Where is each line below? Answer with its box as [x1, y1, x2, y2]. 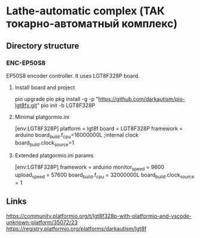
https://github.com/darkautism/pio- [98, 95, 185, 102]
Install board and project [14, 84, 75, 91]
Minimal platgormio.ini [14, 113, 70, 120]
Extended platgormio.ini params [14, 152, 94, 159]
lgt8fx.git [14, 102, 38, 109]
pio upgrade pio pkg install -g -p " [14, 95, 99, 102]
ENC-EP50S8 [6, 59, 46, 67]
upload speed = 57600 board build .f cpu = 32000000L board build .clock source [14, 172, 195, 180]
